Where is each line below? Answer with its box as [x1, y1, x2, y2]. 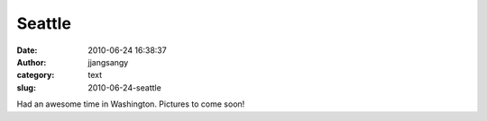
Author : [16, 56, 47, 67]
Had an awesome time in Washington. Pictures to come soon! [16, 99, 245, 109]
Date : [16, 45, 38, 56]
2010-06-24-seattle [87, 82, 161, 93]
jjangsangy [87, 56, 129, 67]
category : [16, 70, 55, 81]
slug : [16, 82, 36, 93]
